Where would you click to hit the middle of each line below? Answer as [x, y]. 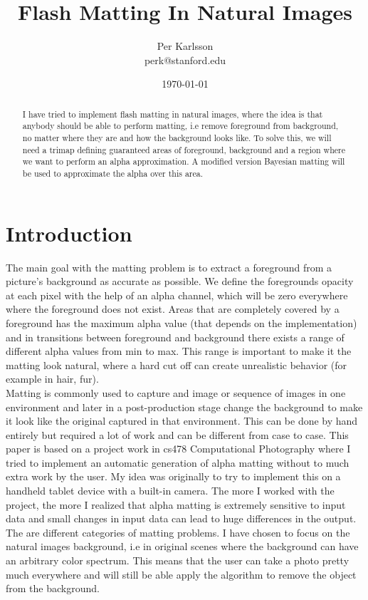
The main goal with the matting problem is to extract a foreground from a [169, 267]
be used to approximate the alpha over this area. [113, 173]
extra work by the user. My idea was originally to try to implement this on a [173, 476]
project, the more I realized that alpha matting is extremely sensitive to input [176, 504]
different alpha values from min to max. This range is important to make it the [179, 351]
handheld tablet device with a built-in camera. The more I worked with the [170, 491]
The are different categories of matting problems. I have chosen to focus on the [178, 532]
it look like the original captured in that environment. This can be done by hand [182, 421]
